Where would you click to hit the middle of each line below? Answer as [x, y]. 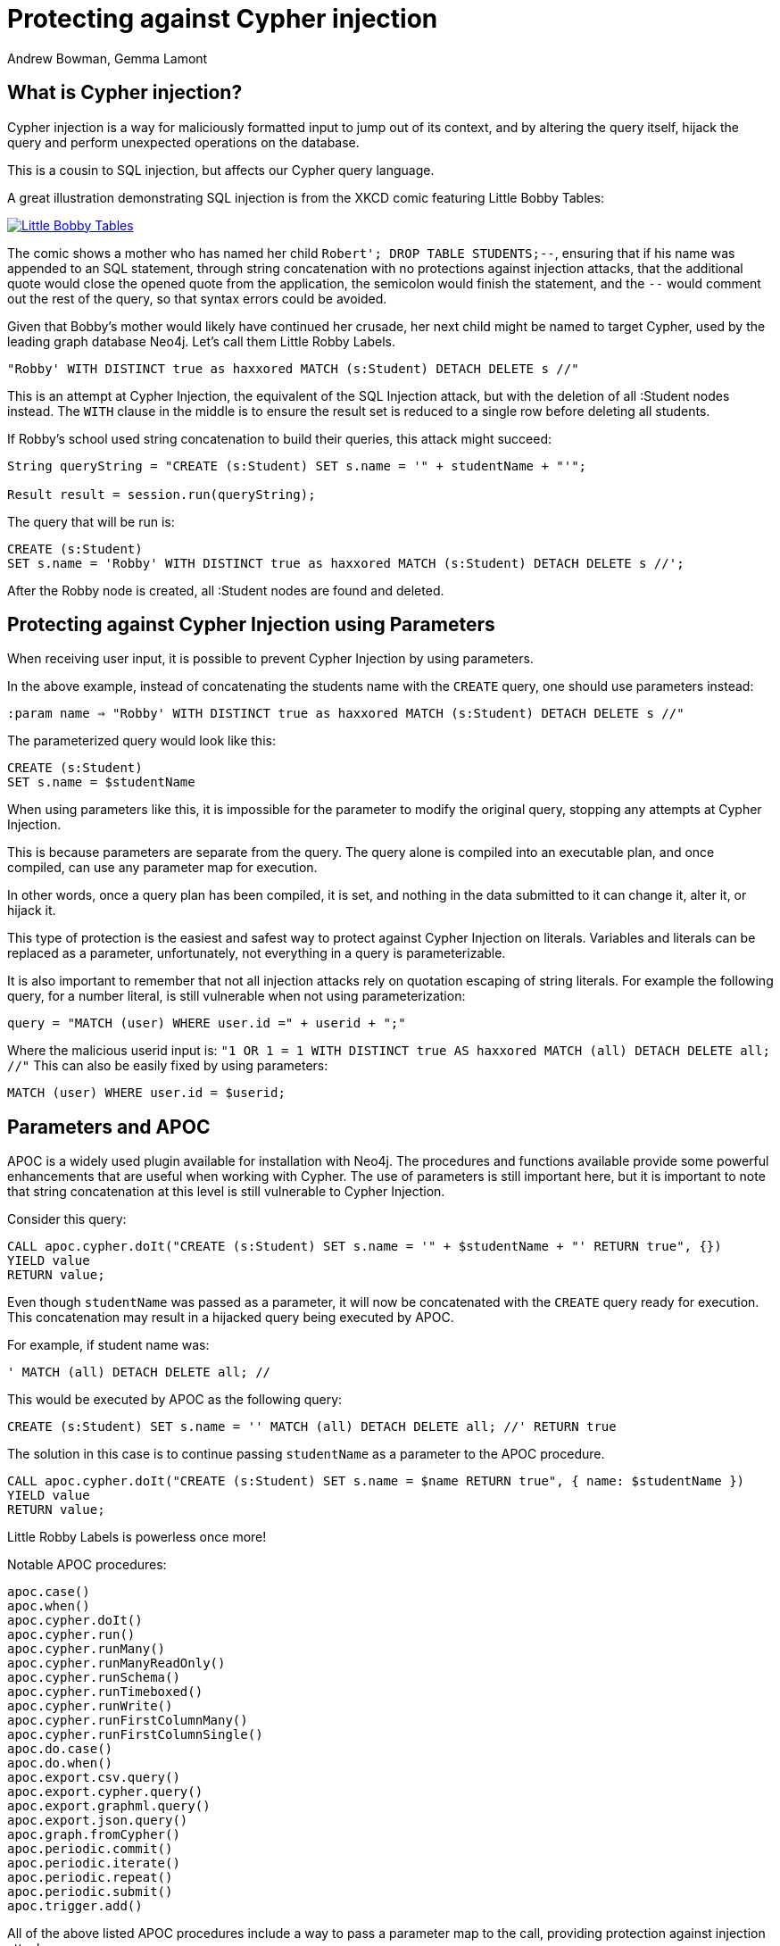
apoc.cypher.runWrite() [90, 1706]
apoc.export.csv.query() [94, 1778]
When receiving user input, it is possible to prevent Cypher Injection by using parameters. [270, 659]
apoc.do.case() [60, 1749]
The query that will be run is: [91, 521]
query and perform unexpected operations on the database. [183, 142]
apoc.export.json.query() [98, 1821]
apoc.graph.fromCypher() [94, 1835]
